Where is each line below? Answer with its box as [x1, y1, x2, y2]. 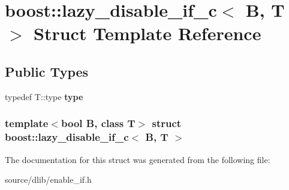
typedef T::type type [5, 90, 83, 102]
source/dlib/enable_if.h [5, 173, 92, 186]
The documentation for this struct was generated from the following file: [5, 153, 270, 165]
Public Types [5, 62, 89, 80]
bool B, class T [61, 116, 136, 131]
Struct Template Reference [34, 21, 261, 46]
